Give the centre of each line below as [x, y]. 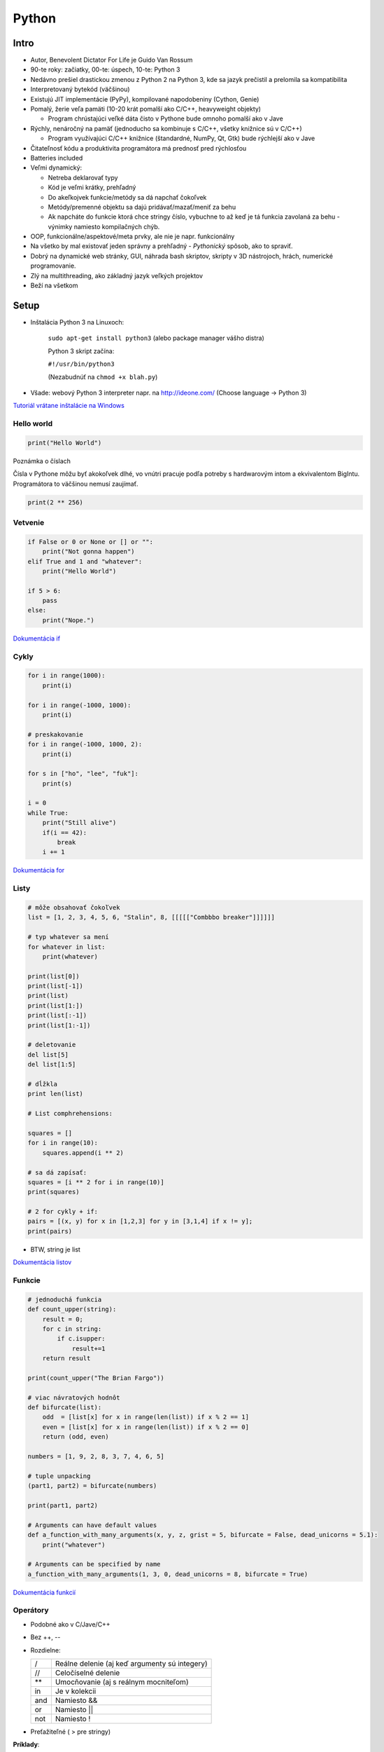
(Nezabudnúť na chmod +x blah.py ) [103, 377]
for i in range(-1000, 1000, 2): [85, 744]
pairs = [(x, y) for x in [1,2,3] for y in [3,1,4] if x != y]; [140, 1221]
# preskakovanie [56, 734]
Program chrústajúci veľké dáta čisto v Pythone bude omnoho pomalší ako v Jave [165, 118]
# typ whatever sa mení [69, 937]
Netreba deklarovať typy [83, 177]
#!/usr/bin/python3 [81, 364]
